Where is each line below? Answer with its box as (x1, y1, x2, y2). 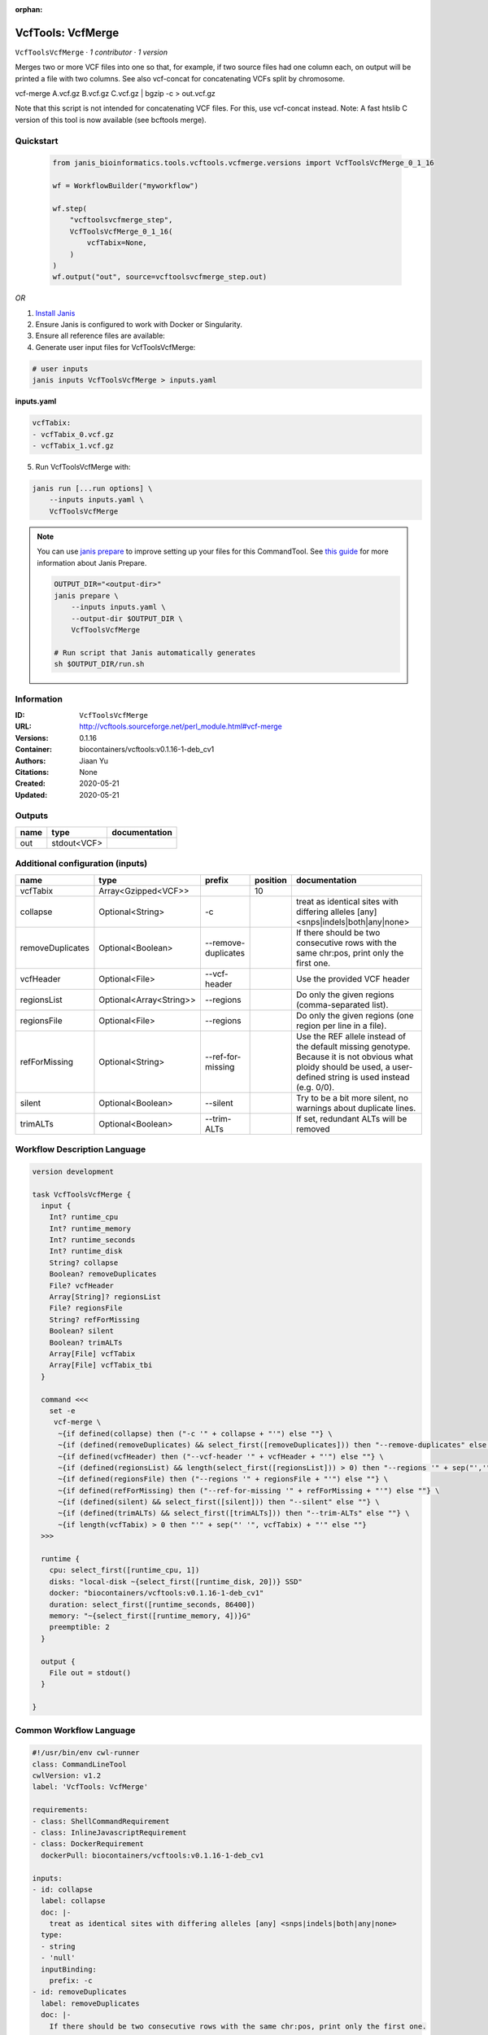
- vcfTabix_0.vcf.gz (32, 430, 114, 439)
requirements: (32, 1805, 89, 1814)
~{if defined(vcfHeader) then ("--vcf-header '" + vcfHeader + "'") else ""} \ (58, 1451, 384, 1461)
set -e (49, 1406, 76, 1416)
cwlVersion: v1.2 (32, 1771, 102, 1780)
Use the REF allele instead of (295, 1031, 407, 1042)
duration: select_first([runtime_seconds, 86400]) (49, 1600, 255, 1609)
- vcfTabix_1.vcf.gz (32, 440, 114, 450)
